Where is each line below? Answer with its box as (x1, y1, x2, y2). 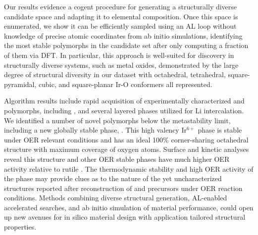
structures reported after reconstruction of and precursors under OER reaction (4, 183, 243, 193)
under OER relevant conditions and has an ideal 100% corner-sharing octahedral (4, 134, 249, 144)
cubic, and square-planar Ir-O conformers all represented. (39, 79, 212, 89)
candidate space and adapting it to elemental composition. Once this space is (4, 11, 238, 21)
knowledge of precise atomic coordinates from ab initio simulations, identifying (4, 30, 243, 41)
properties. (4, 222, 37, 232)
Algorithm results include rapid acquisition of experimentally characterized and (4, 95, 245, 106)
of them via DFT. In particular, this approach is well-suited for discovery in (4, 49, 234, 60)
